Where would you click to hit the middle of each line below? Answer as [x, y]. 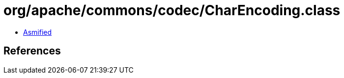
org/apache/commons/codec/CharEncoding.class [172, 10]
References [32, 51]
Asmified [38, 32]
